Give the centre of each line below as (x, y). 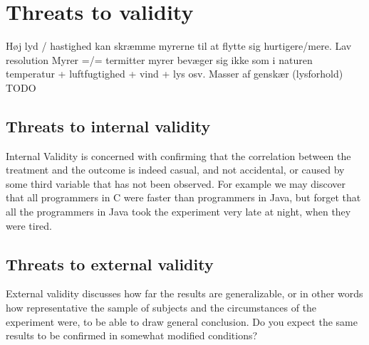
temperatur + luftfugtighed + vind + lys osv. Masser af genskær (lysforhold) (175, 74)
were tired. (29, 225)
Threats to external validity (110, 264)
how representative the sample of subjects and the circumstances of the (161, 308)
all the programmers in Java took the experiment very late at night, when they (178, 212)
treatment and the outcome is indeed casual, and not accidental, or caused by (175, 170)
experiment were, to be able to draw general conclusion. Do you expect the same (182, 321)
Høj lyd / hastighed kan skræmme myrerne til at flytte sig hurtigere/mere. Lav (179, 46)
